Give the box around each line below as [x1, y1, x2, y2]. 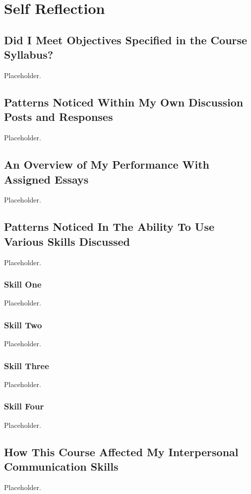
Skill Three [4, 359, 49, 372]
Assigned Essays [4, 171, 89, 187]
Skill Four [4, 400, 44, 412]
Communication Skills [4, 459, 119, 474]
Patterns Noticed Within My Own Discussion [4, 94, 244, 109]
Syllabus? [4, 47, 54, 62]
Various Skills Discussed [4, 233, 130, 249]
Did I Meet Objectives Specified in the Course [4, 32, 248, 47]
